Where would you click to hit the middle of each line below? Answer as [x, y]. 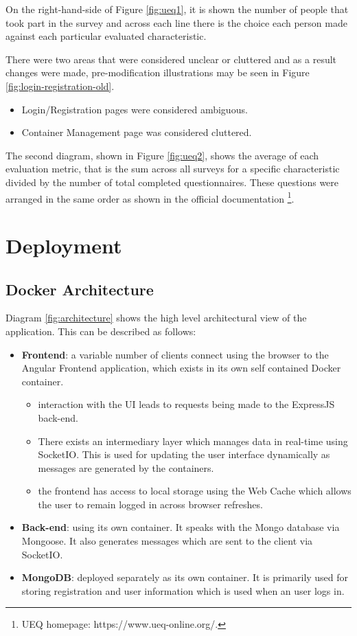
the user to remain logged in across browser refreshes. [150, 504]
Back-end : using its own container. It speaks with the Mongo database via [181, 527]
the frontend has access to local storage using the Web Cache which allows [195, 491]
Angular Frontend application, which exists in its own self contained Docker [181, 368]
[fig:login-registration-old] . [60, 86]
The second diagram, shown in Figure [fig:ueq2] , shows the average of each [162, 155]
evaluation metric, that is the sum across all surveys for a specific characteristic [173, 169]
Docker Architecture [80, 289]
